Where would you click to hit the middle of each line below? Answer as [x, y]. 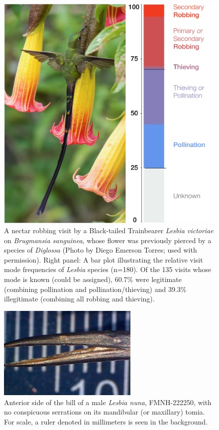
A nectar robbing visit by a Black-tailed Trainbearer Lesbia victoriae [109, 230]
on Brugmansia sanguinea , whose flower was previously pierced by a [108, 240]
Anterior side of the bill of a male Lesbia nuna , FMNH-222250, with [108, 402]
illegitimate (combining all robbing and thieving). [79, 299]
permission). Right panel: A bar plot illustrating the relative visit [104, 259]
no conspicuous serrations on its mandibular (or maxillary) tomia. [105, 412]
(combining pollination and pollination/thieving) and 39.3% [95, 289]
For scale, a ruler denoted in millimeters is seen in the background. [106, 421]
